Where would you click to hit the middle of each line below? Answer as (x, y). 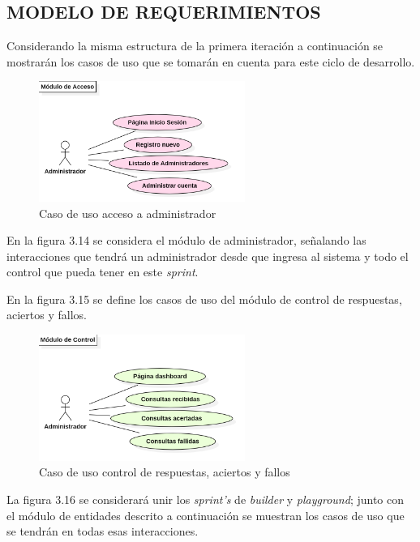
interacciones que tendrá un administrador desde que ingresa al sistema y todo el (208, 256)
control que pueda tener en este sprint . (103, 272)
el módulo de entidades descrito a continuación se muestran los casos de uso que (206, 515)
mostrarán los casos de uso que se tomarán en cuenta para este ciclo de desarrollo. (211, 61)
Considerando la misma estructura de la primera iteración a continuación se (195, 46)
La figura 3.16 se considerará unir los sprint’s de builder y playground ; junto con (205, 499)
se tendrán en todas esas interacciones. (103, 531)
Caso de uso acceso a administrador (128, 213)
